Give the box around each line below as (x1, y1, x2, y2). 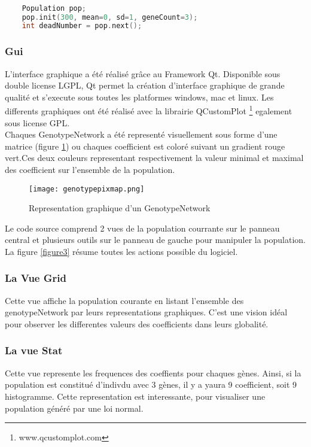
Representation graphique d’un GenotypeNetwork (29, 202, 211, 214)
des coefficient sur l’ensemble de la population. (5, 163, 175, 175)
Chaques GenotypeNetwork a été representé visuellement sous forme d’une (5, 128, 278, 141)
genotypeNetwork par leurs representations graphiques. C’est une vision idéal (5, 306, 288, 318)
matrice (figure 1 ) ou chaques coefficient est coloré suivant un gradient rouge (5, 139, 285, 152)
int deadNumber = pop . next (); (22, 22, 142, 31)
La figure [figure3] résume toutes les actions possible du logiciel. (5, 245, 238, 257)
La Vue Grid (5, 270, 66, 285)
